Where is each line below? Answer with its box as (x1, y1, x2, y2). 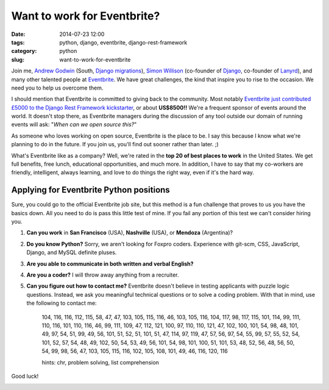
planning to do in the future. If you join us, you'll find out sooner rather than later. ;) (11, 141, 219, 148)
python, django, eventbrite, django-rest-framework (59, 38, 188, 46)
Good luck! (11, 372, 39, 380)
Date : (11, 30, 26, 38)
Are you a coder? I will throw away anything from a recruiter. (26, 271, 179, 278)
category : (11, 48, 37, 55)
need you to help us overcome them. (11, 84, 104, 91)
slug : (11, 55, 24, 63)
